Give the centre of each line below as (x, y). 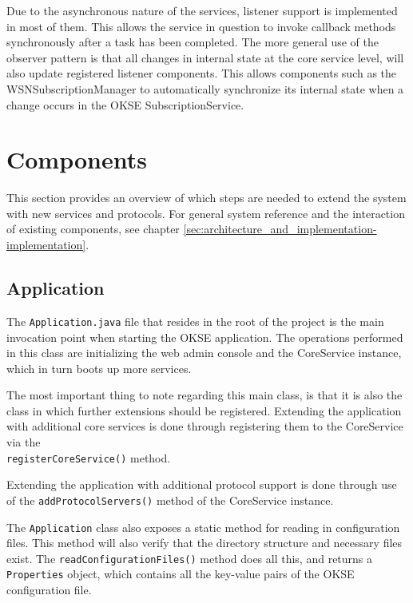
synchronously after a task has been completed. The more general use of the (193, 42)
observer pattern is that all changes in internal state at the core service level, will (205, 57)
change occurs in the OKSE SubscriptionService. (125, 104)
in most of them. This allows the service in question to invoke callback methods (201, 26)
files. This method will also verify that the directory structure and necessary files (205, 543)
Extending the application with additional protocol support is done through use (202, 484)
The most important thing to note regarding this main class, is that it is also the (205, 395)
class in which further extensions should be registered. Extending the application (204, 410)
